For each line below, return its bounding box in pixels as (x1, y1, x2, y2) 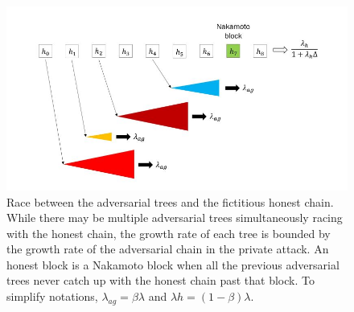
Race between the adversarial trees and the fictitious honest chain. (6, 193, 334, 210)
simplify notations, (6, 288, 98, 305)
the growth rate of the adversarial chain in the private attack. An (6, 240, 329, 257)
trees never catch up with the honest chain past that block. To (6, 272, 315, 289)
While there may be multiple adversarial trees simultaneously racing (6, 209, 343, 226)
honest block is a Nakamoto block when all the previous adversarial (6, 256, 340, 273)
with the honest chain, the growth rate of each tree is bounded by (6, 224, 331, 241)
